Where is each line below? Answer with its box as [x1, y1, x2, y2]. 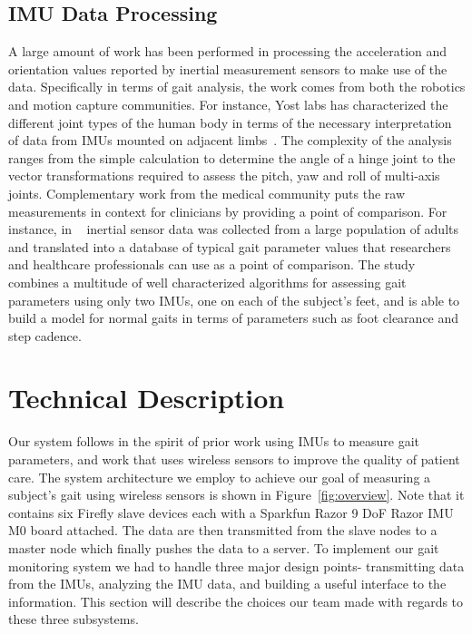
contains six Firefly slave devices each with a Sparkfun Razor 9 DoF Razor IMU [8, 502, 454, 522]
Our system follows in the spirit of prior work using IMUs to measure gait [8, 432, 420, 451]
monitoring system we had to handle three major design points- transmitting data [8, 556, 465, 575]
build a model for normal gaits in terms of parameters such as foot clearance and [8, 308, 459, 327]
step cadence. [8, 326, 82, 345]
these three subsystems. [8, 610, 139, 629]
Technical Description [8, 379, 285, 416]
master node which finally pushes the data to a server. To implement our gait [8, 538, 439, 557]
